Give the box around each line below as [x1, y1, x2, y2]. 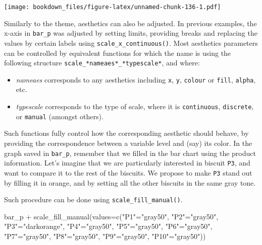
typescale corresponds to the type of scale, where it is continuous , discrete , [16, 101, 254, 112]
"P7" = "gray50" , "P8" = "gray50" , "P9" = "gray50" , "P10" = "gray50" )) [4, 230, 206, 241]
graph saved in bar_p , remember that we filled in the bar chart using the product [4, 147, 256, 158]
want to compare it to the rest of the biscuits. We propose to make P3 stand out [4, 167, 252, 178]
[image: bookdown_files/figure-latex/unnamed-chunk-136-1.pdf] [4, 4, 221, 11]
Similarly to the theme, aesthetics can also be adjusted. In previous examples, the [4, 18, 257, 28]
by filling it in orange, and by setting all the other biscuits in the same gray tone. [4, 177, 256, 188]
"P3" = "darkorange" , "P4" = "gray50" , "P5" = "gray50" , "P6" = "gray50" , [4, 221, 213, 231]
